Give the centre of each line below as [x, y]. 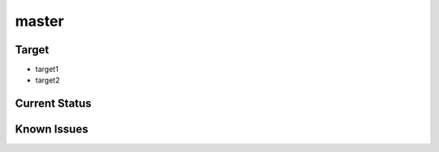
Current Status [53, 104]
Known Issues [52, 129]
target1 [47, 70]
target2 [48, 80]
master [39, 21]
